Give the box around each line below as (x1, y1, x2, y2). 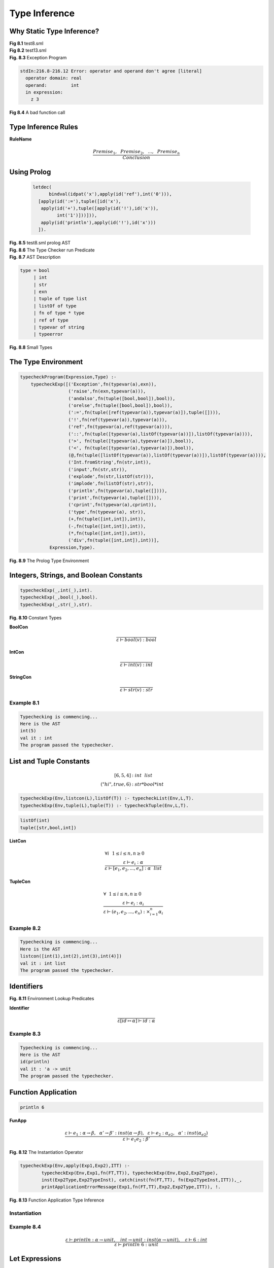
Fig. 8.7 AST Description (9, 254, 61, 260)
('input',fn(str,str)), (68, 467, 127, 472)
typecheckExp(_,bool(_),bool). (20, 594, 98, 601)
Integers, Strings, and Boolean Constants (9, 571, 143, 579)
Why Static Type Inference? (9, 27, 99, 36)
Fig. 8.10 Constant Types (9, 614, 62, 621)
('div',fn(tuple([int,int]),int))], (68, 538, 159, 543)
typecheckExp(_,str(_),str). (20, 602, 93, 607)
